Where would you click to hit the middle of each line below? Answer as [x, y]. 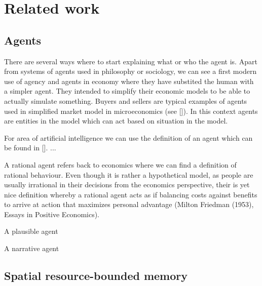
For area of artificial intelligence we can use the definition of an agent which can [128, 137]
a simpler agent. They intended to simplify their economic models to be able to [127, 91]
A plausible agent [31, 231]
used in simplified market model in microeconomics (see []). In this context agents [131, 111]
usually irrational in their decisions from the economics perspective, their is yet [127, 185]
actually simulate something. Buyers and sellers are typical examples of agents [126, 100]
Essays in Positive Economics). [52, 214]
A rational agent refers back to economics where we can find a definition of [120, 164]
